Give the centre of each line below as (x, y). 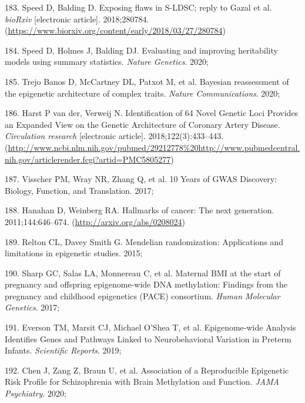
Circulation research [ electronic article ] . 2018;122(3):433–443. (114, 136)
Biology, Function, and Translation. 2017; (79, 190)
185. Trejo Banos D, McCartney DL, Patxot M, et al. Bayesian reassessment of (147, 81)
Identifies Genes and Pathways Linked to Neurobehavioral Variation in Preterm (148, 338)
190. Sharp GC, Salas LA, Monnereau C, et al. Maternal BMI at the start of (143, 272)
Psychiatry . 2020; (36, 393)
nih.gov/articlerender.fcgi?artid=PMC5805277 (88, 159)
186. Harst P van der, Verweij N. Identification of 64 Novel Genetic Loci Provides (152, 113)
